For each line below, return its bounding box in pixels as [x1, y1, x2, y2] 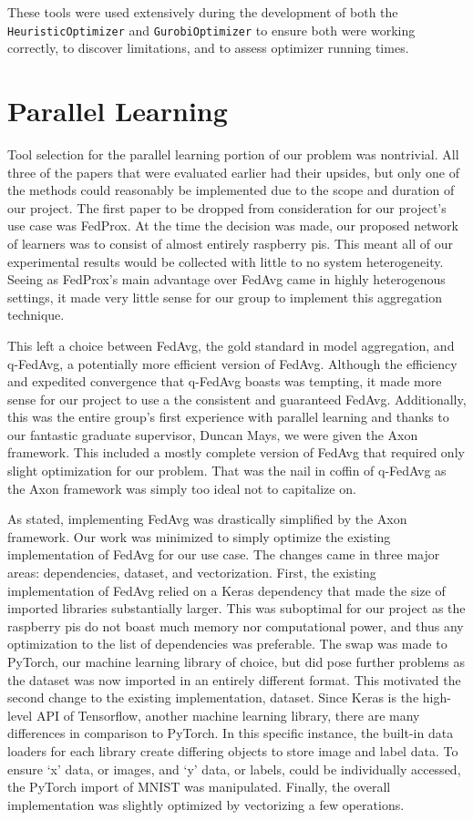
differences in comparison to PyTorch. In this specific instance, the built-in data [7, 723, 454, 743]
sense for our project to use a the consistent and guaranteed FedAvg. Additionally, [7, 389, 467, 408]
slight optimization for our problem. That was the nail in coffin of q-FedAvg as [7, 461, 447, 480]
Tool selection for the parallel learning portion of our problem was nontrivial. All [7, 144, 459, 163]
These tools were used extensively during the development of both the [7, 3, 398, 21]
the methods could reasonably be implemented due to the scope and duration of [7, 180, 455, 200]
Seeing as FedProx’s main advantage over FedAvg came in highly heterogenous [7, 270, 446, 289]
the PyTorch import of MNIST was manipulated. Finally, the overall [7, 777, 391, 796]
